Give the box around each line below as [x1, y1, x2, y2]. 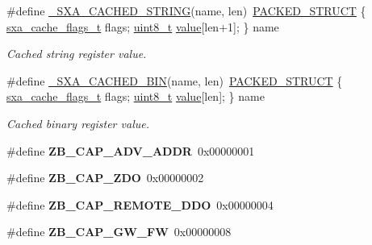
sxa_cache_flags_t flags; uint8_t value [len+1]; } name [6, 18, 279, 35]
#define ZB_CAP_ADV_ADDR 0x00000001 [6, 142, 255, 159]
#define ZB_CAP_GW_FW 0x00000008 [6, 223, 232, 240]
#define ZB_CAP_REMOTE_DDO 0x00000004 [6, 196, 274, 213]
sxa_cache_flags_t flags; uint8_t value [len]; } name [6, 88, 265, 105]
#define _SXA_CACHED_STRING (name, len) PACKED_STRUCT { [6, 2, 366, 19]
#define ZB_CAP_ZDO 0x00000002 [6, 169, 204, 186]
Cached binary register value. [6, 114, 149, 131]
